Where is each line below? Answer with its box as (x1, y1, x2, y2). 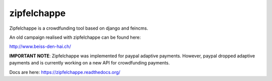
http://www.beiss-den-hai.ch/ (9, 43, 72, 50)
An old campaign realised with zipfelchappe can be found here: (9, 34, 141, 40)
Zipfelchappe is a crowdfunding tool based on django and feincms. (9, 25, 149, 31)
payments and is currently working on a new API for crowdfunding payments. (9, 60, 170, 66)
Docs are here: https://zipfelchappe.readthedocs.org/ (9, 69, 120, 75)
